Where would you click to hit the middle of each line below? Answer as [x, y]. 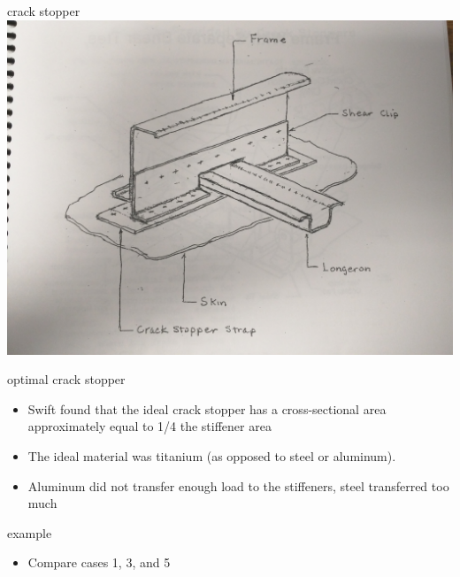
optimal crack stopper [66, 379]
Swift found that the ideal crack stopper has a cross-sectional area [207, 408]
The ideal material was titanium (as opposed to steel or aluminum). [212, 455]
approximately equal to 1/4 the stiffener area [149, 426]
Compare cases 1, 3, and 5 [99, 562]
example [30, 532]
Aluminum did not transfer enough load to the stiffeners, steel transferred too [238, 485]
